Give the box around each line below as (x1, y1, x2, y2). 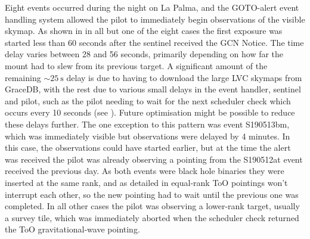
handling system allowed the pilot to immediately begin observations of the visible (5, 13, 305, 25)
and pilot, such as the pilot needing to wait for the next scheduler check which (5, 94, 291, 107)
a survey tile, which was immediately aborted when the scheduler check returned (5, 211, 299, 224)
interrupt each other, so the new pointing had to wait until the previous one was (5, 188, 299, 200)
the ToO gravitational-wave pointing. (5, 223, 140, 235)
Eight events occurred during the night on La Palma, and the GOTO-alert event (5, 1, 299, 13)
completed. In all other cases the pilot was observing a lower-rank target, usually (5, 200, 300, 212)
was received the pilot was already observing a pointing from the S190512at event (5, 153, 303, 165)
